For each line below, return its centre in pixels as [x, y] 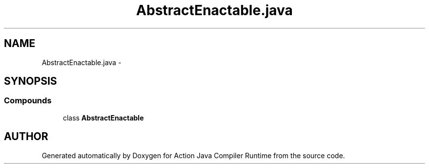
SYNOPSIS [31, 81]
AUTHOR [26, 137]
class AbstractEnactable [103, 118]
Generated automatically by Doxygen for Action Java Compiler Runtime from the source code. [193, 155]
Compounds [28, 101]
